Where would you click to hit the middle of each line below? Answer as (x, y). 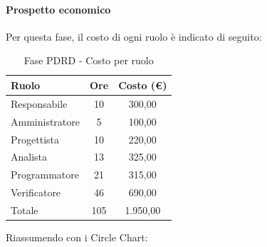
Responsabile (39, 103)
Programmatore (45, 175)
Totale (25, 210)
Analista (29, 157)
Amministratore (45, 121)
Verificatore (36, 192)
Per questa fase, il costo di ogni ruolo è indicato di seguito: (134, 36)
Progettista (35, 139)
